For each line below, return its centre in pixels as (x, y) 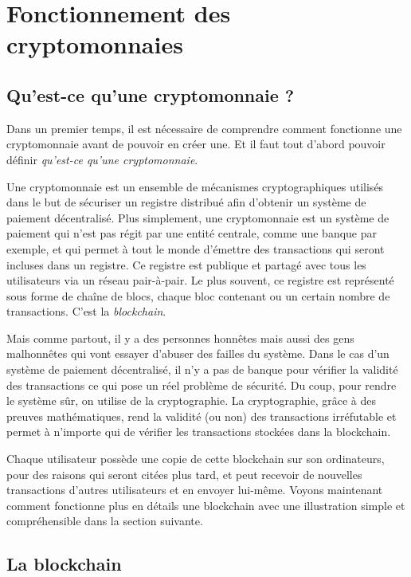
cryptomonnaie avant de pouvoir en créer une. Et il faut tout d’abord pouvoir (196, 144)
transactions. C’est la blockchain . (86, 311)
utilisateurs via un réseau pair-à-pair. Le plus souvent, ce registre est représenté (200, 280)
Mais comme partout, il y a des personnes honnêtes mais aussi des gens (180, 338)
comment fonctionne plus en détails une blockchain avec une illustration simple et (206, 505)
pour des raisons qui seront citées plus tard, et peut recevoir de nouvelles (184, 474)
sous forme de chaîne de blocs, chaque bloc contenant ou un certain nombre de (198, 295)
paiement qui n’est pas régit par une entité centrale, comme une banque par (192, 233)
